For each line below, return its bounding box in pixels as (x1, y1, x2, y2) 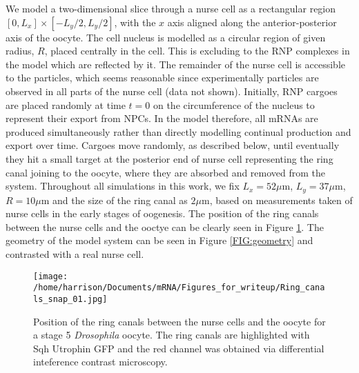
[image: (33, 271, 68, 281)
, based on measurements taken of (209, 192, 353, 207)
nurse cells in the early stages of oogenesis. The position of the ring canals (6, 206, 319, 221)
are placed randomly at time (6, 97, 126, 112)
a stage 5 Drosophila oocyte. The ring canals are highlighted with (33, 327, 310, 342)
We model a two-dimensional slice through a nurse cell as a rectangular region (6, 1, 336, 15)
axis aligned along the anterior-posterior (167, 14, 337, 29)
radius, (6, 43, 35, 58)
